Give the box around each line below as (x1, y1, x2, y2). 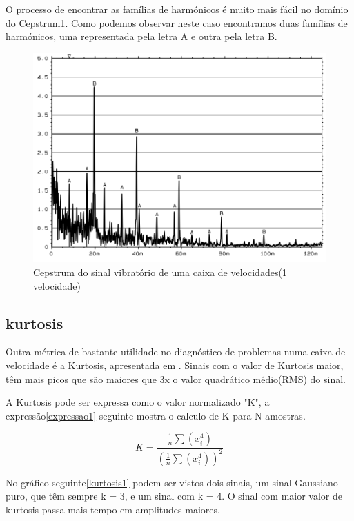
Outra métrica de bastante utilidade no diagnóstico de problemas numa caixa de (6, 344, 346, 359)
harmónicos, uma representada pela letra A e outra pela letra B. (6, 29, 277, 43)
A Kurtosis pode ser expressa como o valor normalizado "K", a (6, 395, 270, 409)
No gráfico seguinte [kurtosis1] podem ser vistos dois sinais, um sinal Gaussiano (6, 475, 338, 489)
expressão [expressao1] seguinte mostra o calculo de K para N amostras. (6, 408, 306, 422)
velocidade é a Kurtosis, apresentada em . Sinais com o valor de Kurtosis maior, (6, 357, 344, 372)
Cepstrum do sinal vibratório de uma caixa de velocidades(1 (33, 264, 287, 279)
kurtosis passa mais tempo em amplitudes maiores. (6, 502, 220, 516)
